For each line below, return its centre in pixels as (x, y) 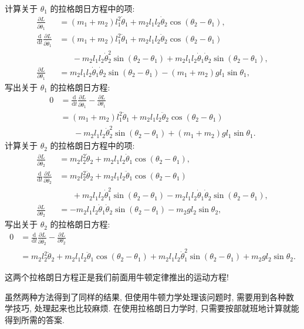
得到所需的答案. (35, 320)
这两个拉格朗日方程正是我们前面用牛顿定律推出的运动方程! (117, 277)
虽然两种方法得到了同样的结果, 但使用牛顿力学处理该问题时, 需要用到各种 (146, 296)
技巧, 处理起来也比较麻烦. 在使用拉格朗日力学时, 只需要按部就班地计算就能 (156, 308)
